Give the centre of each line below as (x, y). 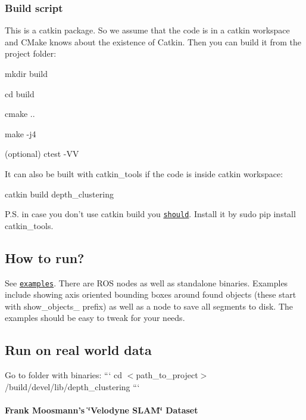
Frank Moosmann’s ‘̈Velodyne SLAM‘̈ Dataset (102, 410)
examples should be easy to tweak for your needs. (95, 318)
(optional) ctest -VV (42, 154)
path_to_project (167, 375)
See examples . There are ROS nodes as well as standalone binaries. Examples (146, 282)
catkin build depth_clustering (59, 194)
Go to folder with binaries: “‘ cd (64, 375)
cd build (20, 93)
